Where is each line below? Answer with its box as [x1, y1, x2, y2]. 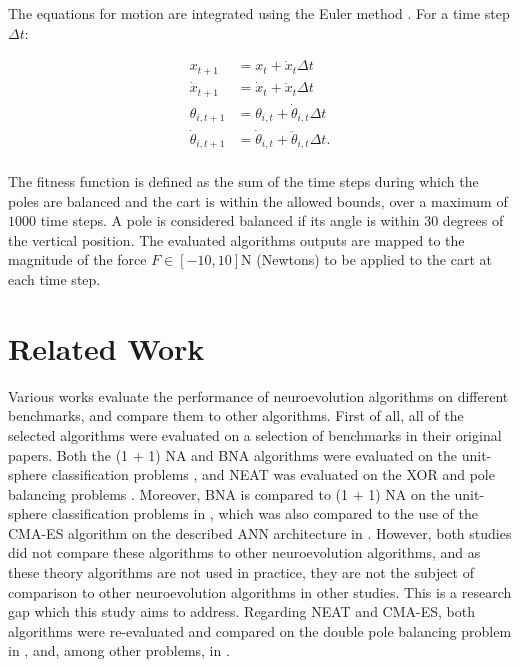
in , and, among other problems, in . [8, 640, 230, 661]
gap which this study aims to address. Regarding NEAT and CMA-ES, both [8, 601, 475, 622]
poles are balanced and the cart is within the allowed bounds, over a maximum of [8, 190, 508, 211]
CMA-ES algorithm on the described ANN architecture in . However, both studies [8, 522, 512, 543]
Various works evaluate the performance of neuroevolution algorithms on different [8, 385, 509, 406]
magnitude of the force [8, 249, 147, 270]
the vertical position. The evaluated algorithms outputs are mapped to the [8, 229, 465, 250]
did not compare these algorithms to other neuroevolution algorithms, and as [8, 542, 481, 563]
